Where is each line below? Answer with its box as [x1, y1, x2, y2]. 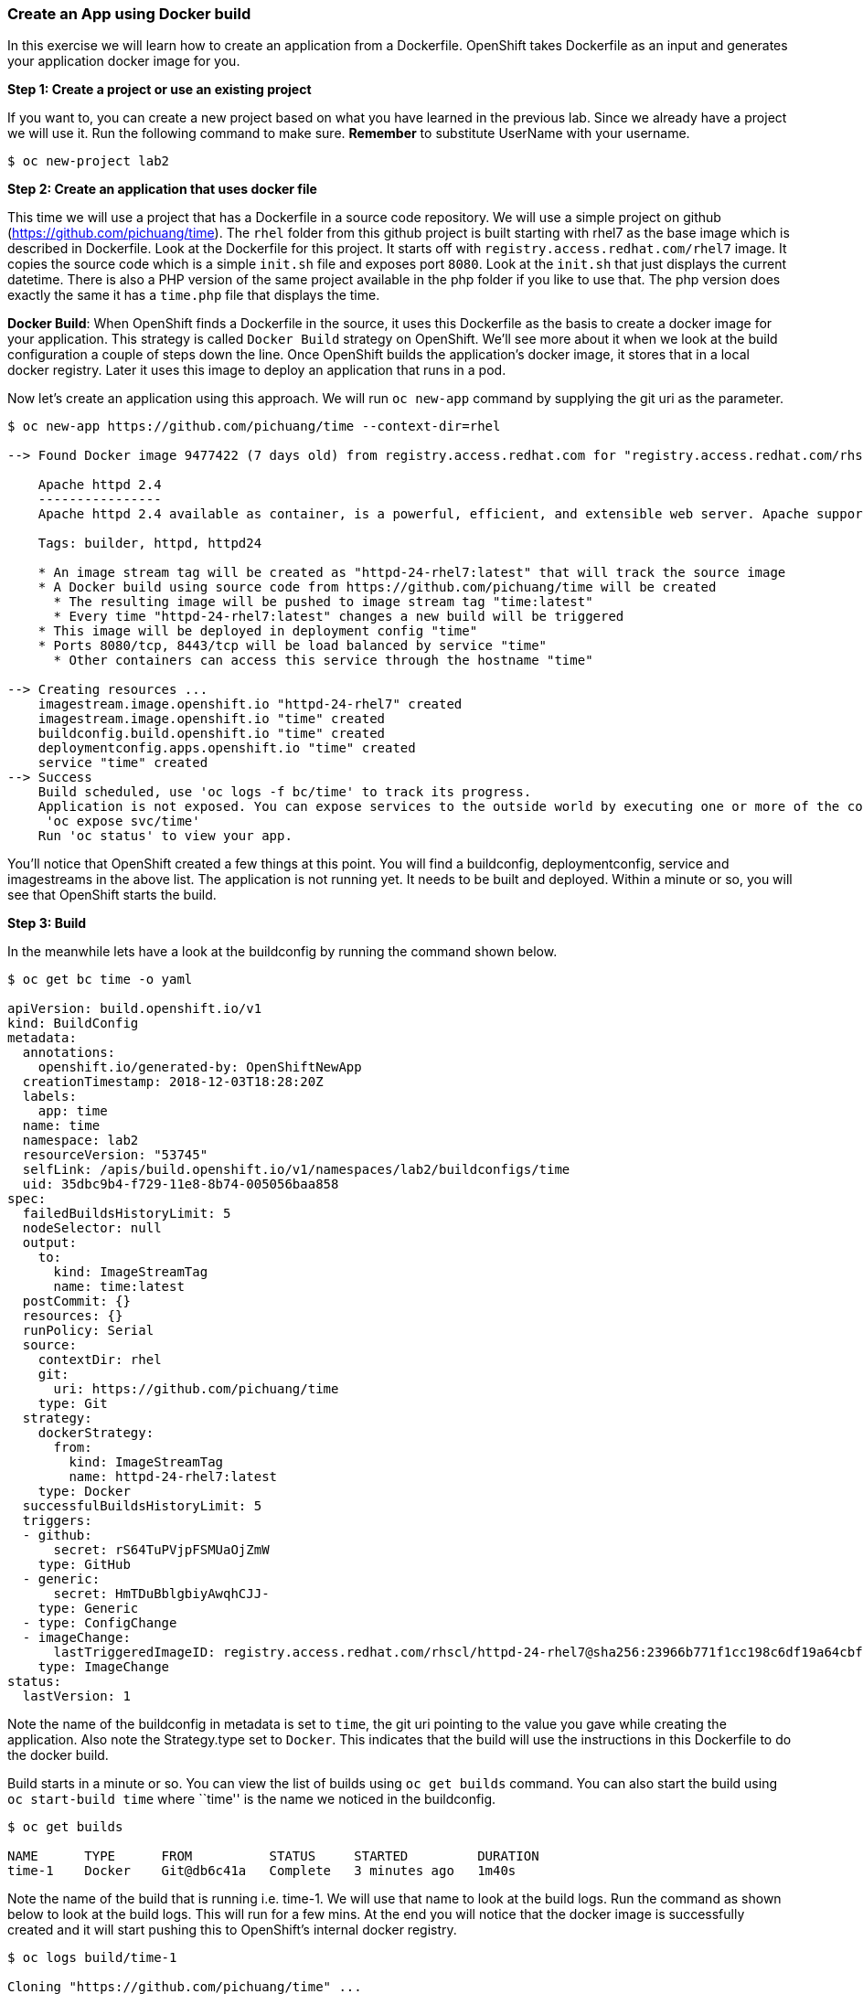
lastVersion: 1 [22, 1689, 131, 1704]
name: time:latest [53, 1279, 185, 1295]
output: [22, 1235, 77, 1251]
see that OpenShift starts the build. [7, 887, 217, 903]
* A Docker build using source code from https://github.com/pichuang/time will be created [37, 580, 717, 595]
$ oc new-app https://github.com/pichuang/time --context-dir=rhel [7, 419, 501, 434]
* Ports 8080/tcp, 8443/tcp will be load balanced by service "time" [37, 638, 548, 654]
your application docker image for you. [7, 53, 240, 69]
